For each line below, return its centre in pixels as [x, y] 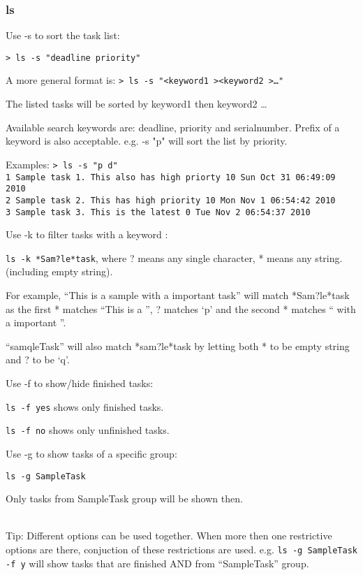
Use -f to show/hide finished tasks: [80, 383]
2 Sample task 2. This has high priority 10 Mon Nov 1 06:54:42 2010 [171, 200]
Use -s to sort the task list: [63, 35]
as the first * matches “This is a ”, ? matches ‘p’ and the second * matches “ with [181, 308]
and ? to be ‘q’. [38, 359]
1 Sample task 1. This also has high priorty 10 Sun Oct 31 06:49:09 [171, 177]
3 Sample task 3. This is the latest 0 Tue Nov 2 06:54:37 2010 [158, 212]
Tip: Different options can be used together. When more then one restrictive [169, 536]
